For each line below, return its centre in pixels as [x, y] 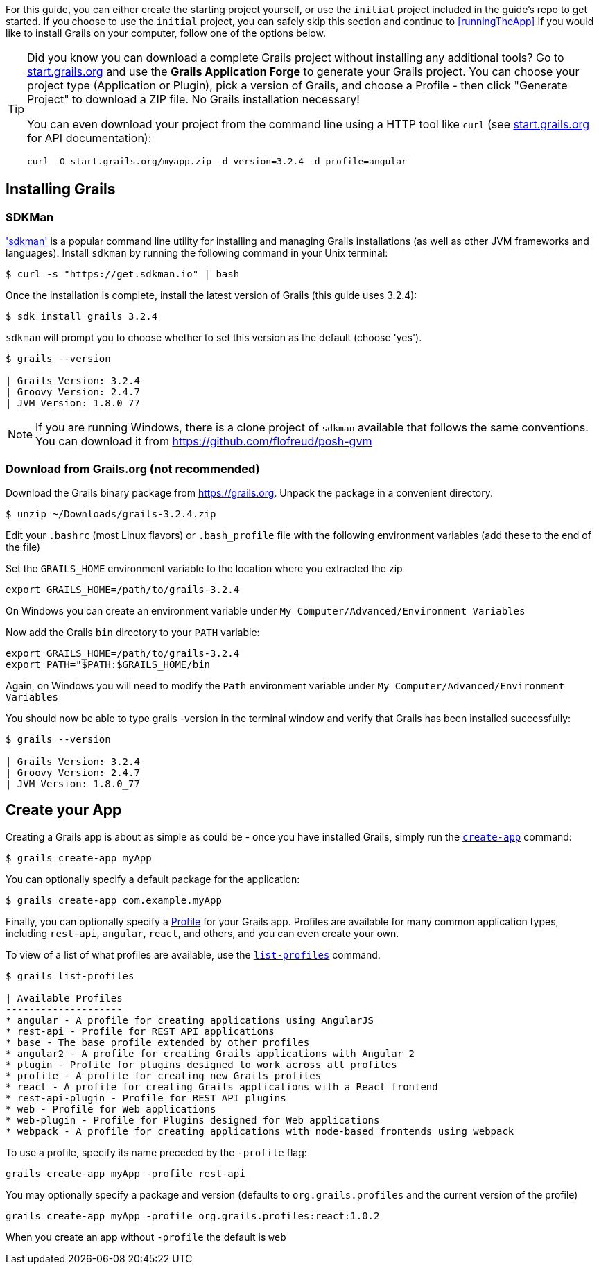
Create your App [64, 810]
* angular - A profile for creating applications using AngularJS [190, 1020]
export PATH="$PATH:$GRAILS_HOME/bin [108, 664]
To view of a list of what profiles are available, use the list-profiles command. [193, 954]
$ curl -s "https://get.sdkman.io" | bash [123, 274]
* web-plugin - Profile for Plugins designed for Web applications [193, 1120]
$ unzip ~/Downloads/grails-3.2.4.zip [111, 514]
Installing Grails [61, 189]
